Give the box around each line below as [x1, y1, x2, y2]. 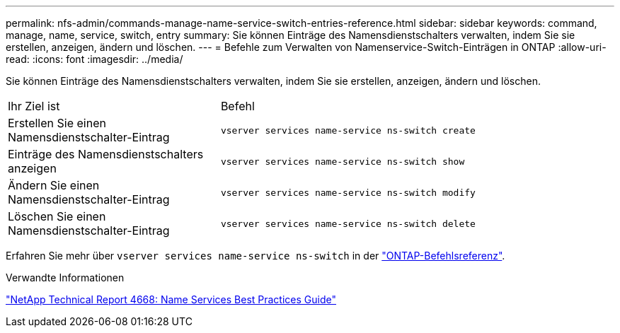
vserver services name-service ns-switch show [220, 156, 465, 167]
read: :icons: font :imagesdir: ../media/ [6, 53, 183, 65]
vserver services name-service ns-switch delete [220, 218, 476, 229]
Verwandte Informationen [6, 271, 125, 284]
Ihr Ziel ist [8, 99, 60, 113]
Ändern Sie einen [8, 178, 100, 192]
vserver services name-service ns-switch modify [220, 187, 476, 198]
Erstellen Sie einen [8, 116, 106, 130]
